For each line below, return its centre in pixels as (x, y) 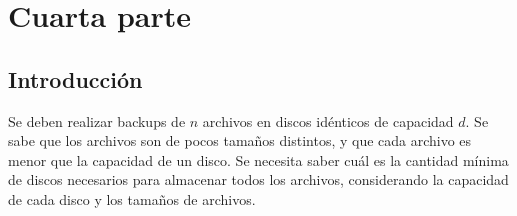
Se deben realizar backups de (97, 120)
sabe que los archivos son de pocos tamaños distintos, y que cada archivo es (240, 140)
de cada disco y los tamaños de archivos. (132, 198)
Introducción (75, 78)
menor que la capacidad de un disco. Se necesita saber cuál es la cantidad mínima (258, 159)
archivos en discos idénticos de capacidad (328, 120)
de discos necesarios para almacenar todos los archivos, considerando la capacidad (258, 179)
